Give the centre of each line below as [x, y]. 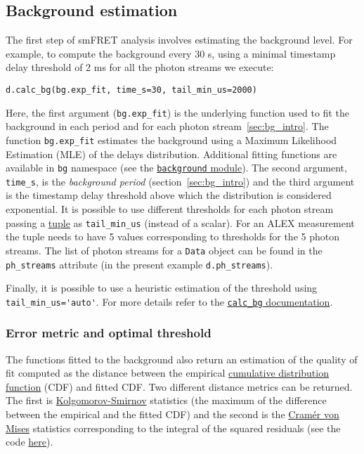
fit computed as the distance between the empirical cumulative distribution [167, 373]
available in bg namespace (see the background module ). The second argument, [176, 168]
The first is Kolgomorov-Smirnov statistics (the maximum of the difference [166, 400]
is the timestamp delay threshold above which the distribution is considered [169, 195]
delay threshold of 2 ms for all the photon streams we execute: [140, 67]
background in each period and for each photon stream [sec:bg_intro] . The [167, 126]
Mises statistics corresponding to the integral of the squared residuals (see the [173, 428]
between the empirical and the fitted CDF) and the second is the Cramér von [173, 414]
